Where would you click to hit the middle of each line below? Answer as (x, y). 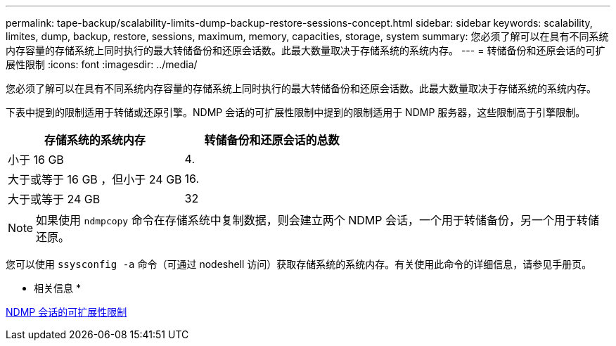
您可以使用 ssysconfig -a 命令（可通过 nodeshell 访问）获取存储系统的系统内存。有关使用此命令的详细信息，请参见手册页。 (299, 264)
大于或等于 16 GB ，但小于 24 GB (95, 179)
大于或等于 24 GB (54, 199)
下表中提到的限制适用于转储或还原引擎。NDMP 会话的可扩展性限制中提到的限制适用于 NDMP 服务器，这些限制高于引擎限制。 (296, 112)
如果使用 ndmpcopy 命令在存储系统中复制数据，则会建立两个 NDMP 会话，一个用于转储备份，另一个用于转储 (317, 220)
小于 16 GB (36, 160)
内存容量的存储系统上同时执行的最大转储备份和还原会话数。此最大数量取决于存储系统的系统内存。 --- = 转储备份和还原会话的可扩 (306, 50)
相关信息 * (57, 288)
